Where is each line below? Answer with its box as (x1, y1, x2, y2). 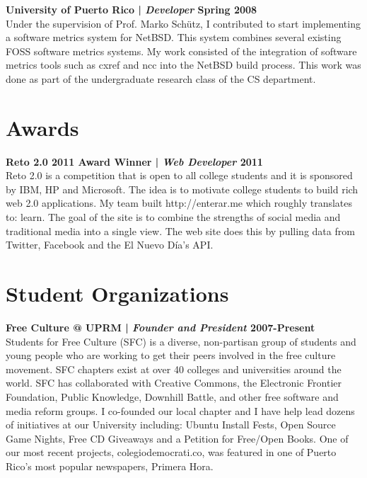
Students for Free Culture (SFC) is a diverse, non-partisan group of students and (6, 334, 356, 348)
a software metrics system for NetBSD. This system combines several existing (6, 30, 342, 45)
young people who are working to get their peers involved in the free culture (6, 348, 336, 363)
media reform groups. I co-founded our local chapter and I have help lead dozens (6, 403, 355, 418)
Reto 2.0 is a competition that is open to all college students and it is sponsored (6, 168, 353, 183)
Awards (6, 113, 79, 142)
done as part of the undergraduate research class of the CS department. (6, 71, 316, 86)
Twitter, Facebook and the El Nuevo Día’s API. (6, 237, 214, 252)
